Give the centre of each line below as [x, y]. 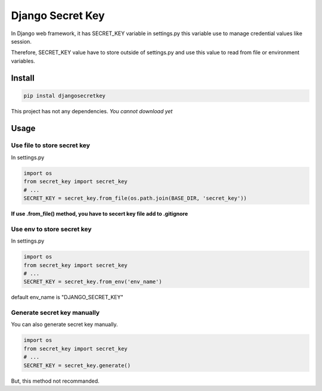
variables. [23, 61]
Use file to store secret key [51, 145]
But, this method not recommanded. [55, 381]
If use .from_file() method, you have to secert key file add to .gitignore [100, 214]
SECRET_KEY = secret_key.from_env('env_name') [93, 282]
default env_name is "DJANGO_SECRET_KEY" [67, 297]
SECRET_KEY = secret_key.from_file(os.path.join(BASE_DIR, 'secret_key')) [135, 198]
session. [21, 41]
